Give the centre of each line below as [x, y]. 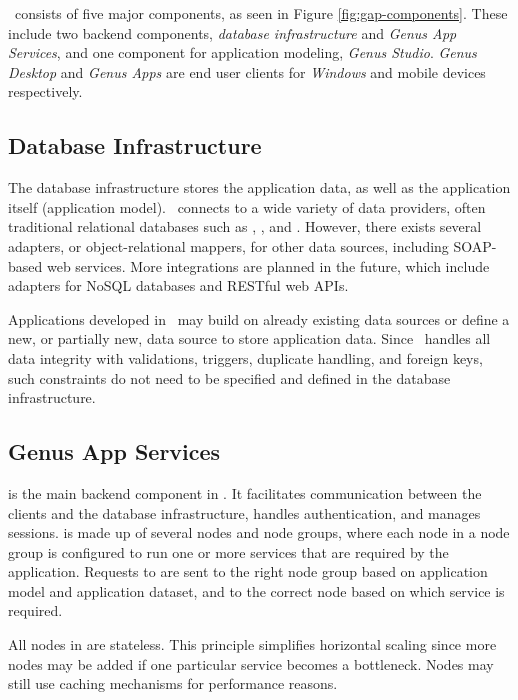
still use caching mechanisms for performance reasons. [173, 683]
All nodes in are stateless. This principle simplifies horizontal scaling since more [252, 644]
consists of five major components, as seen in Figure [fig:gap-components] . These [261, 13]
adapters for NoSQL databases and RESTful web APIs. [178, 285]
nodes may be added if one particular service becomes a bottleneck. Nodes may [251, 663]
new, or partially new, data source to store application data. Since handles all [249, 338]
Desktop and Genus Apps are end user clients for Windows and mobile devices [247, 71]
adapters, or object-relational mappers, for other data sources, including [228, 245]
